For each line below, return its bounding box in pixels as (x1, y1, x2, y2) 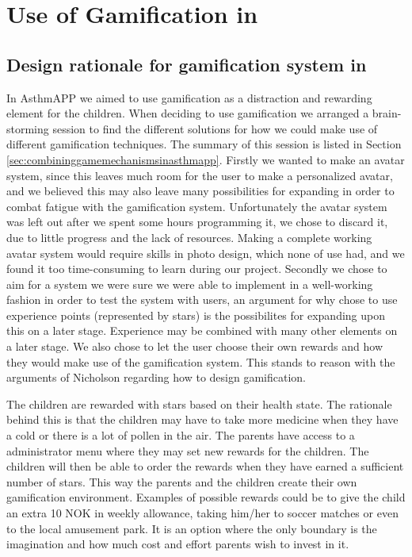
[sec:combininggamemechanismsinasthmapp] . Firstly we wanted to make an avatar (6, 151, 405, 167)
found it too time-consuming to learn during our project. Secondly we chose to (6, 260, 387, 277)
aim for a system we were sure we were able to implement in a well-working (6, 275, 373, 292)
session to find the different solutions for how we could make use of (52, 120, 378, 136)
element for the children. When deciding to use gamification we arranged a (6, 105, 369, 121)
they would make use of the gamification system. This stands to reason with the (6, 353, 395, 370)
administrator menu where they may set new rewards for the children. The (6, 442, 369, 459)
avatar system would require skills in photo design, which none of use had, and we (6, 244, 405, 261)
